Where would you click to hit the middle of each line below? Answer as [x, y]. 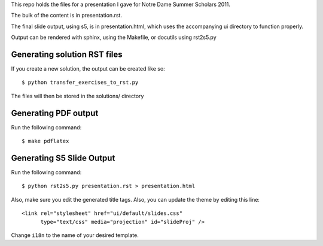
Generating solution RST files [67, 54]
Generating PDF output [55, 113]
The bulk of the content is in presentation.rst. [67, 16]
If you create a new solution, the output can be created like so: [88, 69]
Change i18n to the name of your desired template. [75, 235]
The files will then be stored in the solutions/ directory [77, 96]
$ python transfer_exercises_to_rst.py [80, 83]
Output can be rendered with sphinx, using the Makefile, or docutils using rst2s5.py [114, 37]
